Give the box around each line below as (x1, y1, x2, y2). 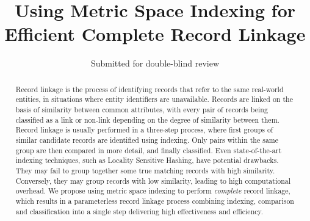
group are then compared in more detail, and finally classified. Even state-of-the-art (15, 145, 282, 155)
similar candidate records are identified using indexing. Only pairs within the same (15, 134, 279, 145)
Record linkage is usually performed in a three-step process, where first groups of (15, 125, 273, 135)
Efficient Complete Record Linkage (4, 21, 306, 46)
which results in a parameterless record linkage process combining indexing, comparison (15, 195, 294, 206)
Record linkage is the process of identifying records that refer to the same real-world (15, 84, 284, 94)
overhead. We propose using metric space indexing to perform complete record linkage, (15, 186, 290, 196)
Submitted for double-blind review (90, 57, 220, 70)
